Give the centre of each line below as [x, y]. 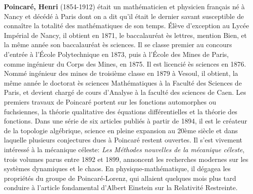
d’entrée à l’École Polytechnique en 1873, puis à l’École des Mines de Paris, [117, 54]
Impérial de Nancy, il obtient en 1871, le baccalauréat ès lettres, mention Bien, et [126, 35]
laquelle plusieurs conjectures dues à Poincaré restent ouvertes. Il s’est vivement [123, 140]
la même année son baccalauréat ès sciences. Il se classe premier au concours [118, 44]
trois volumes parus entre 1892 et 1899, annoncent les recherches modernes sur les [126, 159]
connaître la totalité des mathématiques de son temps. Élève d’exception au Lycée [126, 26]
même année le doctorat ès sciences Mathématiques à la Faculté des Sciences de [123, 82]
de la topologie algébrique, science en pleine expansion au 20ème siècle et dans [121, 130]
